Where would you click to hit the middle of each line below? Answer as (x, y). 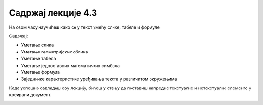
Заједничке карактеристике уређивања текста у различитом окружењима (99, 79)
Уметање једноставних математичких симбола (71, 65)
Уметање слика (38, 45)
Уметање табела (38, 59)
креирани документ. (30, 95)
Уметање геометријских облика (55, 52)
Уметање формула (41, 72)
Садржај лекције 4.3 (53, 13)
